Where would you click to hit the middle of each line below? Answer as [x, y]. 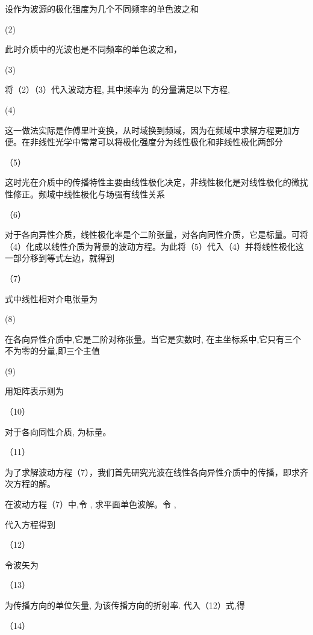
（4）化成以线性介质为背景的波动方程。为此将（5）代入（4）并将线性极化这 [154, 246]
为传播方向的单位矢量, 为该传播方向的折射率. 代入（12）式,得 [125, 605]
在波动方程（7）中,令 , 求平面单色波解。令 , [91, 504]
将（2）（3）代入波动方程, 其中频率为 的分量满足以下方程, [118, 89]
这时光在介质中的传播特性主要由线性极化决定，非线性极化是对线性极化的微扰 [156, 182]
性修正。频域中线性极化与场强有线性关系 [85, 194]
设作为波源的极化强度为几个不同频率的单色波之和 [102, 8]
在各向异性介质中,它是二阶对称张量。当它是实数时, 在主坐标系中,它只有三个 [153, 339]
